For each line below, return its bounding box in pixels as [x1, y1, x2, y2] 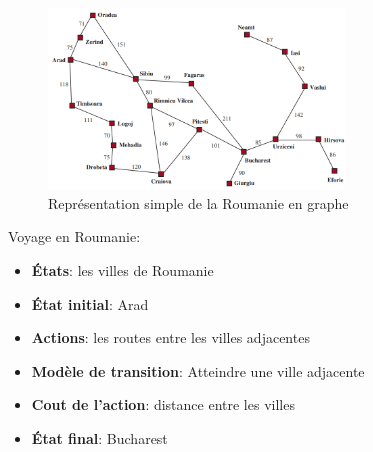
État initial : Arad [31, 293, 149, 314]
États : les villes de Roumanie [31, 259, 214, 280]
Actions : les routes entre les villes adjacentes [31, 327, 310, 348]
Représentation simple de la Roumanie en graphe [48, 192, 349, 213]
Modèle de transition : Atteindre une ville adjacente [31, 360, 365, 381]
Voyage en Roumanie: [8, 226, 141, 247]
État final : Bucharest [31, 427, 168, 448]
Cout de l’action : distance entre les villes [31, 394, 295, 415]
